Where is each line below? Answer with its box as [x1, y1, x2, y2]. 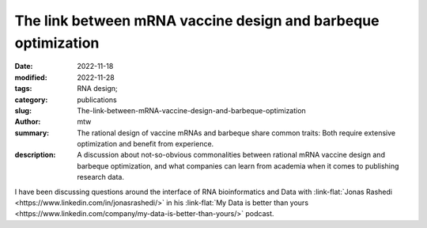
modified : [14, 72, 47, 82]
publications [77, 95, 118, 104]
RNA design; [77, 84, 118, 93]
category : [14, 95, 48, 104]
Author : [14, 117, 41, 127]
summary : [14, 127, 50, 138]
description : [14, 150, 56, 160]
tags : [14, 84, 32, 93]
